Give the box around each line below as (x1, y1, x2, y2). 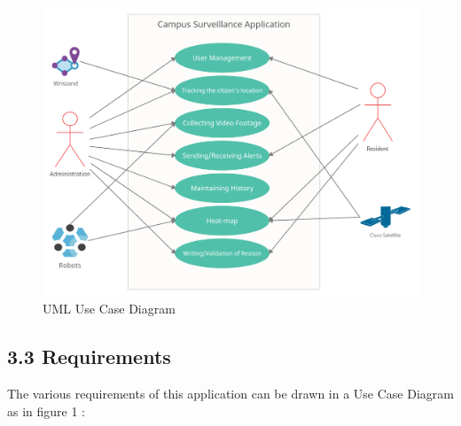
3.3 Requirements (7, 343, 171, 370)
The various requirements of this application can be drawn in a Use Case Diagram (7, 384, 454, 403)
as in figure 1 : (7, 401, 86, 420)
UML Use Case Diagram (43, 299, 176, 318)
